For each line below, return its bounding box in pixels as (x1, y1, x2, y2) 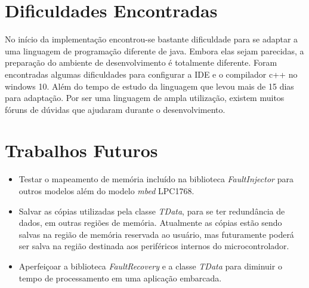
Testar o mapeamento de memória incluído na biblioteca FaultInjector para (18, 173, 293, 185)
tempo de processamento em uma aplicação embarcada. (18, 271, 222, 284)
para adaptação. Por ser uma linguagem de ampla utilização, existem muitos (5, 91, 285, 104)
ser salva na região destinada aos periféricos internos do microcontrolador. (18, 240, 289, 252)
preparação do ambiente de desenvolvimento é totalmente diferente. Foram (5, 56, 277, 69)
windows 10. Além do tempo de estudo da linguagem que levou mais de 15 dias (5, 79, 294, 92)
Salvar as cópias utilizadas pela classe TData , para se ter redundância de (18, 204, 285, 217)
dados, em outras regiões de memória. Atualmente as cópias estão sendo (18, 216, 282, 229)
